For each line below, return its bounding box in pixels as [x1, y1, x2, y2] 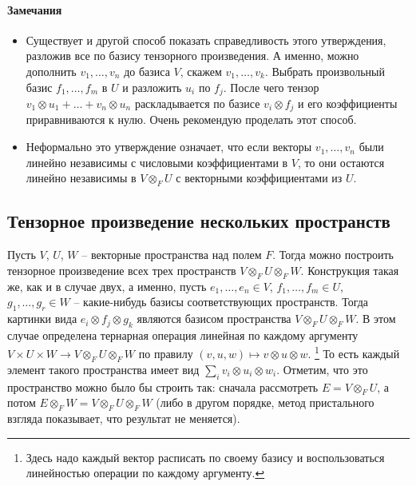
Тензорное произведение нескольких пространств [7, 209, 390, 233]
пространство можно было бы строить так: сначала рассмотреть [7, 378, 319, 395]
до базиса [124, 62, 170, 79]
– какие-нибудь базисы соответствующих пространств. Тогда [73, 293, 369, 310]
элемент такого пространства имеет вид [7, 361, 200, 377]
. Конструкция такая [300, 261, 399, 278]
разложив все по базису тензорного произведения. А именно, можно [26, 47, 359, 64]
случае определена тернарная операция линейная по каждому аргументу [7, 326, 359, 343]
